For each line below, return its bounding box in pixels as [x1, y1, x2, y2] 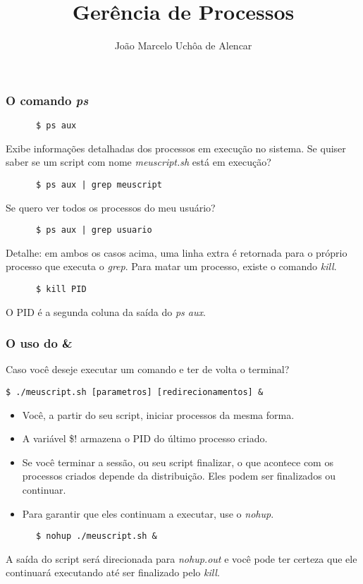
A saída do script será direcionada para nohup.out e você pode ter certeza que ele [6, 551, 357, 566]
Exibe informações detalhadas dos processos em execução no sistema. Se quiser [6, 140, 346, 155]
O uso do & [6, 334, 73, 352]
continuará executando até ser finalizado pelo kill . [6, 565, 220, 580]
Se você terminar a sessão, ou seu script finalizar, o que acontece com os [22, 454, 333, 469]
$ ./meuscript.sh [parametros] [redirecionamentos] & [6, 387, 264, 398]
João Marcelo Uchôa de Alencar [114, 38, 252, 53]
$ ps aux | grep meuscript [35, 179, 162, 190]
